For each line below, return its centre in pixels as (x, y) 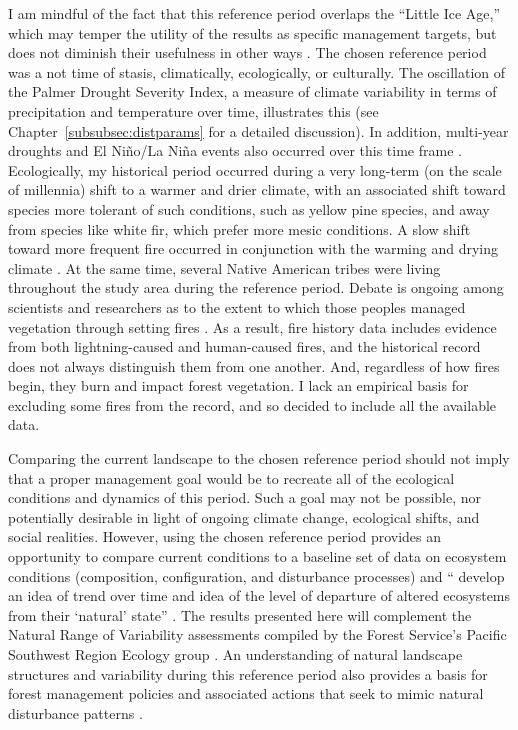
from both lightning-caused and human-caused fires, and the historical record (244, 346)
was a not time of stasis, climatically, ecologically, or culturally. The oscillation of (257, 71)
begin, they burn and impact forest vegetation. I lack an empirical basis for (238, 385)
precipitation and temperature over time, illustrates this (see (193, 110)
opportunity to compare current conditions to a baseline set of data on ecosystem (257, 556)
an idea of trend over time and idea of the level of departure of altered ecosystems (259, 595)
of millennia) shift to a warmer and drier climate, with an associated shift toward (257, 189)
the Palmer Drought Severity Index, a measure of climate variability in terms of (252, 91)
